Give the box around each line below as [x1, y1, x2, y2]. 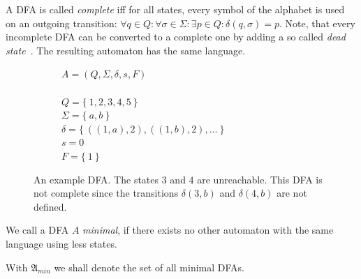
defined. [34, 199, 67, 213]
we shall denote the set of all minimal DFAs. [54, 259, 244, 274]
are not [277, 186, 307, 200]
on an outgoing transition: [6, 15, 117, 30]
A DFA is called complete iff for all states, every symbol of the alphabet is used [6, 2, 345, 16]
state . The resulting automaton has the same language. [6, 43, 246, 57]
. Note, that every [279, 15, 355, 30]
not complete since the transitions [34, 186, 179, 200]
